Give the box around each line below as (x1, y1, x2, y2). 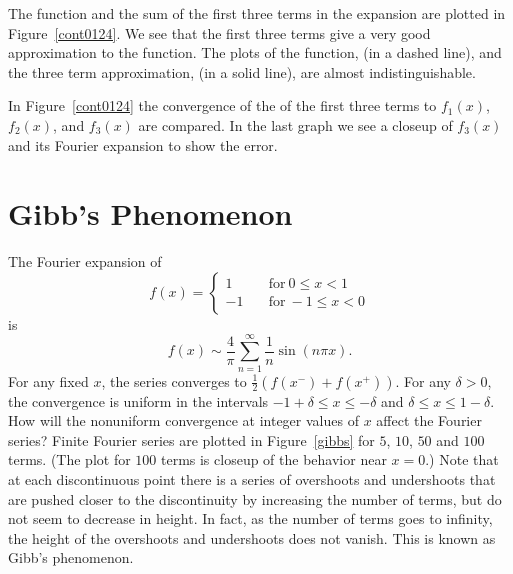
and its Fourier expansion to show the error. (8, 134, 278, 155)
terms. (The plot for (8, 449, 131, 470)
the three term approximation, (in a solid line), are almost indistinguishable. (8, 61, 476, 82)
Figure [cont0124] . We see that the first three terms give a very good (8, 22, 431, 43)
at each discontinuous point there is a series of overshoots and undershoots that (8, 468, 496, 489)
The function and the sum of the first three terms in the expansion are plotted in (8, 3, 506, 23)
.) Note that (425, 449, 499, 470)
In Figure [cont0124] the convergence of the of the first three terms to (8, 95, 437, 116)
